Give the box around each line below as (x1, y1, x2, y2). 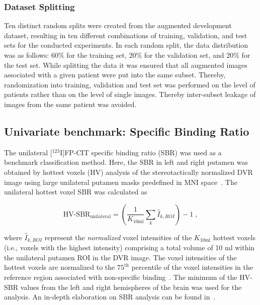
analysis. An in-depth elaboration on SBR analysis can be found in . (4, 291, 216, 302)
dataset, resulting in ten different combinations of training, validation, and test (4, 30, 247, 40)
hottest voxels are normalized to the (4, 262, 115, 272)
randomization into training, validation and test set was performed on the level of (4, 79, 255, 89)
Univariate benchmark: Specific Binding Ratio (4, 123, 249, 139)
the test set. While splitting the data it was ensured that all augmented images (4, 59, 247, 70)
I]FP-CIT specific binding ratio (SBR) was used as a (60, 147, 222, 157)
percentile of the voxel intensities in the (131, 262, 253, 272)
